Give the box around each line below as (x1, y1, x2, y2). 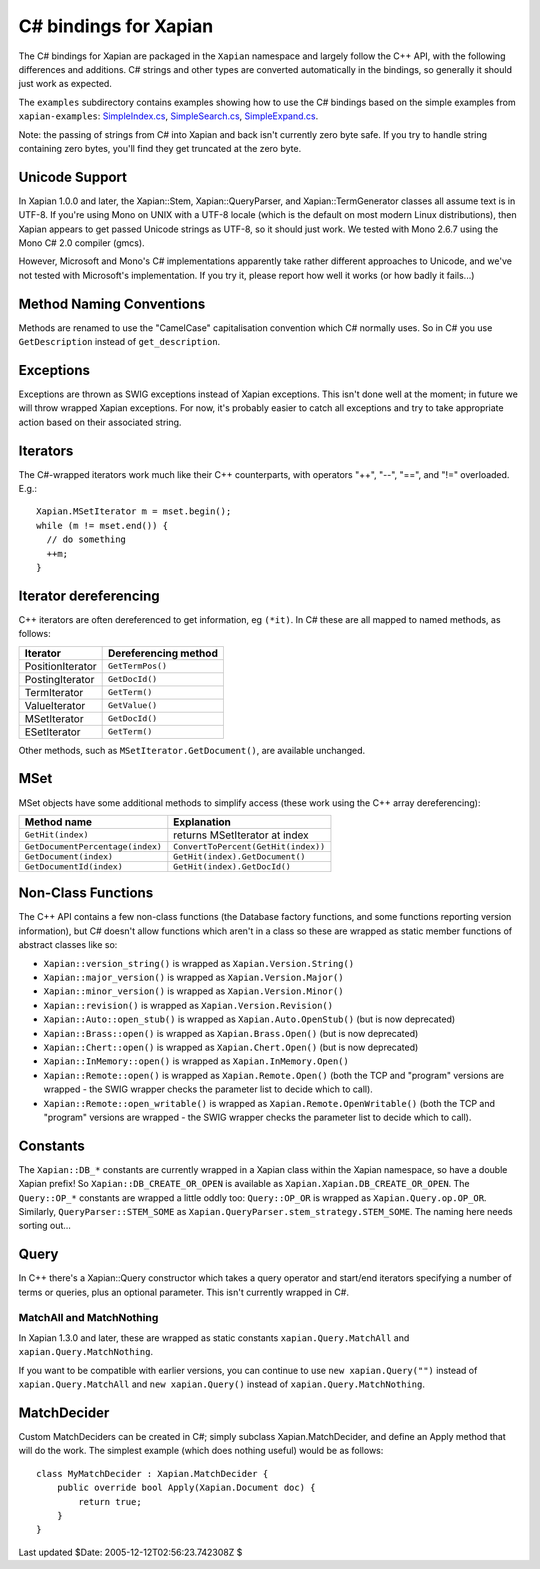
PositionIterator (24, 659, 97, 673)
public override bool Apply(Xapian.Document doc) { (56, 1482, 316, 1494)
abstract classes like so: (18, 939, 118, 951)
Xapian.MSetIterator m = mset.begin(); (36, 506, 232, 517)
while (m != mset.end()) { (36, 520, 169, 531)
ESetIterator (24, 725, 81, 739)
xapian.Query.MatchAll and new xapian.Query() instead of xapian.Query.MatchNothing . (18, 1378, 425, 1390)
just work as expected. (18, 78, 112, 90)
